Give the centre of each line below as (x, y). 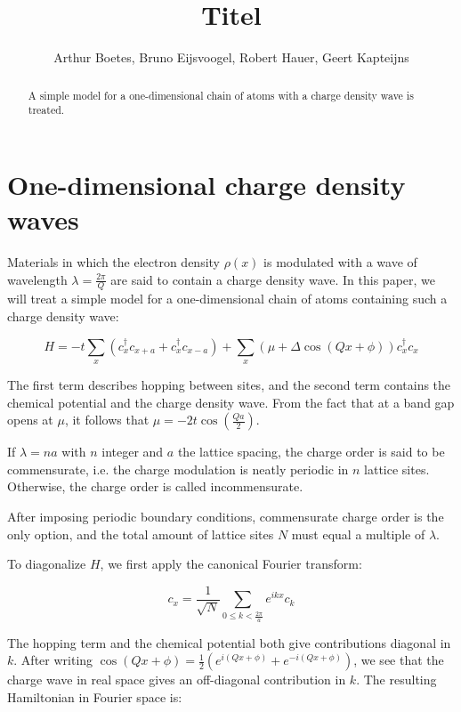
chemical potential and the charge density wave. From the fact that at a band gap (231, 402)
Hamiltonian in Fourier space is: (95, 696)
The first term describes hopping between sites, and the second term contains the (229, 384)
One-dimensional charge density (206, 184)
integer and (133, 452)
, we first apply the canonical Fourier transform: (231, 564)
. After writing (53, 660)
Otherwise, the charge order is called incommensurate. (155, 486)
